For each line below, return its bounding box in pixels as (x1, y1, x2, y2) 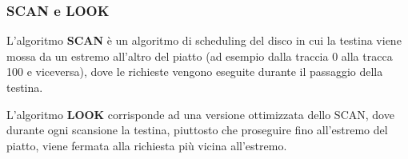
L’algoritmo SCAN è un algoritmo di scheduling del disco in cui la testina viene (6, 32, 402, 49)
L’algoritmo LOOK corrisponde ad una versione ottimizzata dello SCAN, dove (6, 105, 394, 122)
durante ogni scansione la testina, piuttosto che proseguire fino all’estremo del (6, 121, 388, 138)
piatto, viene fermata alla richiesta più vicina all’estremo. (6, 137, 287, 153)
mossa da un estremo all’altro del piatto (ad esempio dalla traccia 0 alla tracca (6, 47, 393, 64)
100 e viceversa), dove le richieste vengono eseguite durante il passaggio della (6, 63, 383, 80)
